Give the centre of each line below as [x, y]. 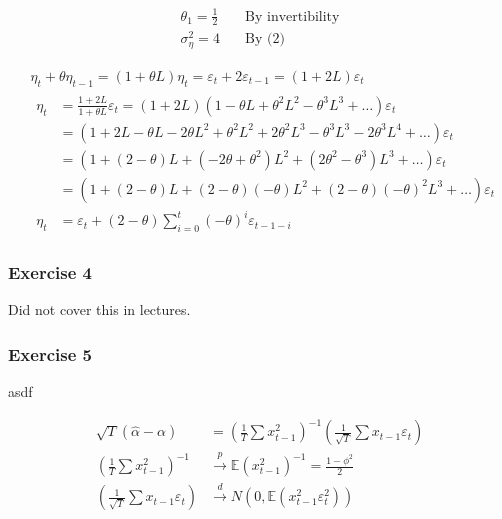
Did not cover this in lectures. [99, 309]
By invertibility [292, 16]
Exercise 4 [50, 272]
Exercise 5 [50, 353]
